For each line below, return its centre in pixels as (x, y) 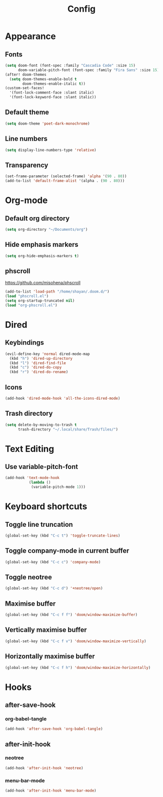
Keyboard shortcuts (46, 507)
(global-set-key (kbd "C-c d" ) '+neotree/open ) (54, 588)
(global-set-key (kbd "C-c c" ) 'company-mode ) (53, 562)
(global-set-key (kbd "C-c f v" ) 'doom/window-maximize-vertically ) (76, 641)
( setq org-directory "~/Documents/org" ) (47, 229)
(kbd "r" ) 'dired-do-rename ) (39, 372)
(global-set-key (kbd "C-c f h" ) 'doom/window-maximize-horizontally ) (78, 667)
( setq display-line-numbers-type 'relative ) (51, 150)
